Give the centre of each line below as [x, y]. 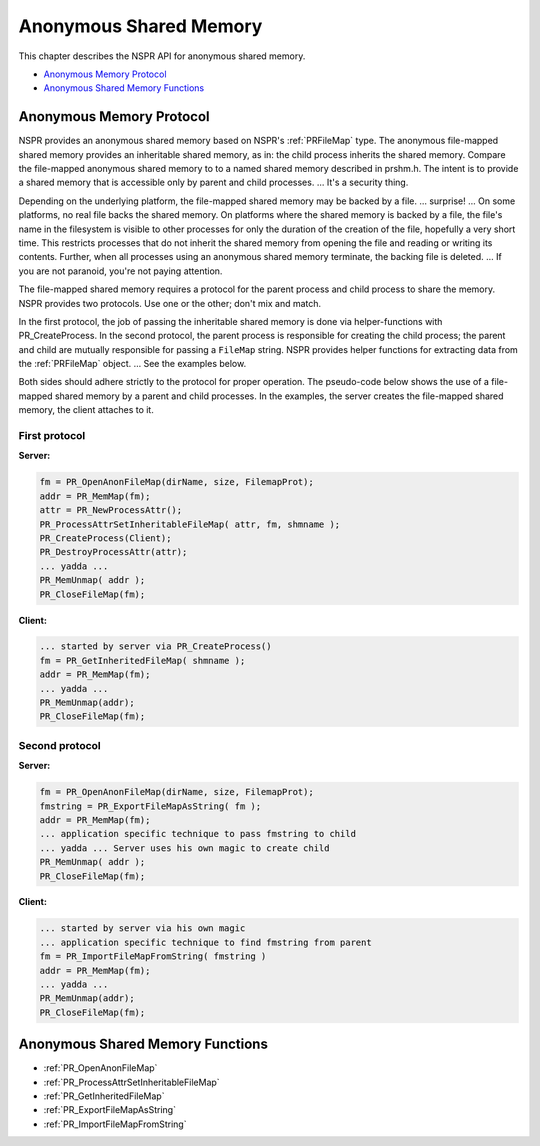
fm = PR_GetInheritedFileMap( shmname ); [142, 660]
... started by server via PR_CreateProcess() [155, 646]
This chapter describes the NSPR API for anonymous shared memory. [162, 56]
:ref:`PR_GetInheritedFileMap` [104, 1096]
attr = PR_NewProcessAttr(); [111, 510]
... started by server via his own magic [142, 928]
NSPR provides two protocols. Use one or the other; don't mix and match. [170, 303]
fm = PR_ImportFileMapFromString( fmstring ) [153, 956]
